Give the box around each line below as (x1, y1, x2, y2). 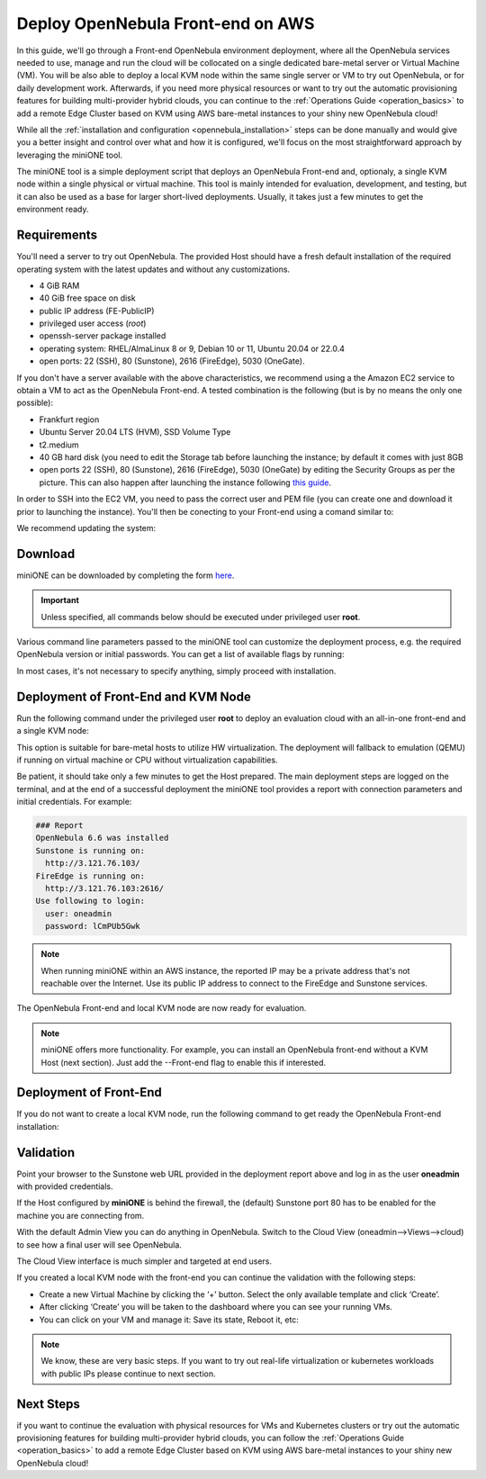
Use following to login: (35, 896, 146, 906)
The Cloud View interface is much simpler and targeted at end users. (16, 1256, 272, 1267)
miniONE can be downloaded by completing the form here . (16, 570, 235, 581)
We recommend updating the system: (16, 522, 157, 533)
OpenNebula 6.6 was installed (35, 833, 169, 843)
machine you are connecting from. (16, 1210, 145, 1221)
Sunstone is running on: (35, 845, 146, 855)
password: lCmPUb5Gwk (45, 921, 141, 932)
